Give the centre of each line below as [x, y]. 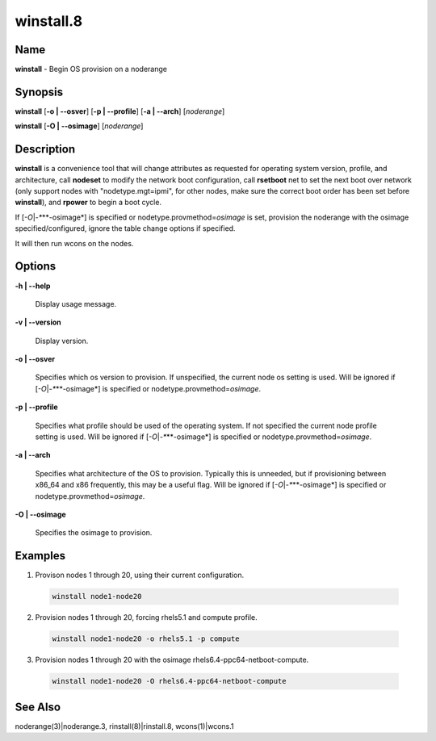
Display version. [62, 341]
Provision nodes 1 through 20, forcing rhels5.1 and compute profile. [146, 617]
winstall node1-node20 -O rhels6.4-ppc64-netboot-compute [169, 681]
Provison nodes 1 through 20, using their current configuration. [140, 575]
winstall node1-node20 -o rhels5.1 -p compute [146, 639]
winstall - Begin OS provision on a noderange [91, 69]
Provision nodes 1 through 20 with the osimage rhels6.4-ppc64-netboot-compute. [172, 660]
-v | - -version [38, 322]
